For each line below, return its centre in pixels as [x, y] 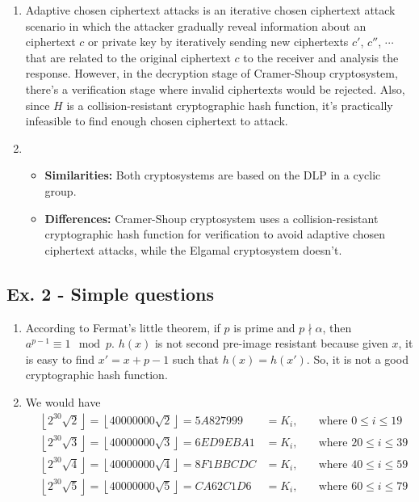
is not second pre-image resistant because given [271, 343]
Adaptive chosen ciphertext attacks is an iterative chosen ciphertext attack [210, 10]
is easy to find [60, 359]
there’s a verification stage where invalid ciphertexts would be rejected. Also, [215, 89]
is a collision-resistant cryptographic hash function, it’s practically [230, 105]
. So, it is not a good [357, 359]
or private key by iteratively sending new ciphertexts [218, 42]
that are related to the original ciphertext [128, 57]
